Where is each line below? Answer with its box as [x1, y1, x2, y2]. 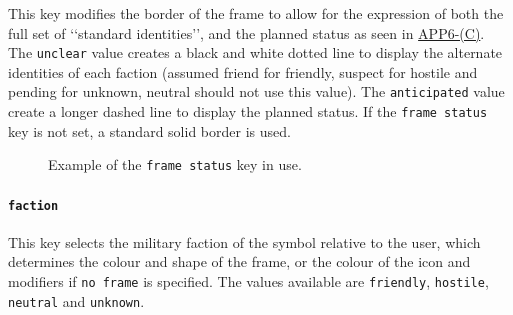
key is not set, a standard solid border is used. [8, 120, 291, 141]
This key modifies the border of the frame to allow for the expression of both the [8, 3, 504, 23]
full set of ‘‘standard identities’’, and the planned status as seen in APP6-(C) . [8, 22, 485, 43]
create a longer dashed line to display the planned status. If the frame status [8, 101, 488, 122]
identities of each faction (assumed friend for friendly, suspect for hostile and [8, 61, 478, 82]
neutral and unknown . [8, 290, 145, 311]
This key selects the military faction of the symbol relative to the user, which [8, 231, 481, 252]
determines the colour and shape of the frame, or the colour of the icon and [8, 251, 471, 272]
